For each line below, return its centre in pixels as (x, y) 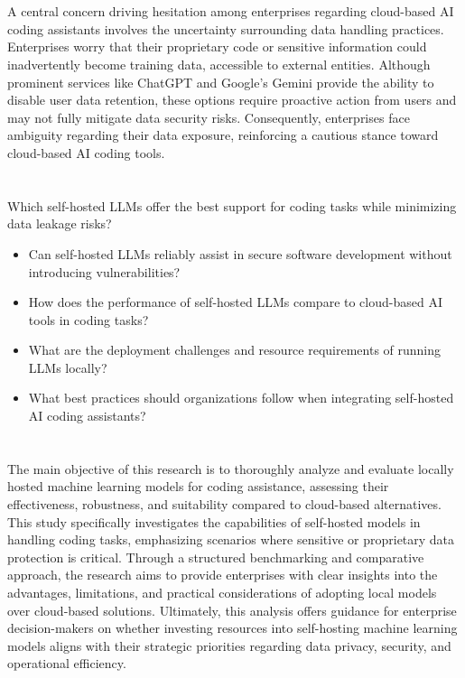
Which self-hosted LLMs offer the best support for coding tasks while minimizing (232, 205)
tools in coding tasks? (88, 319)
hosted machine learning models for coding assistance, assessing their (198, 486)
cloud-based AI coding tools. (86, 152)
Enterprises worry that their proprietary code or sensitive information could (217, 46)
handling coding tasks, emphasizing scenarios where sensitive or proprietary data (231, 539)
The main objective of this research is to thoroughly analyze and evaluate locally (231, 468)
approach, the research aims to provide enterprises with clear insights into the (223, 575)
